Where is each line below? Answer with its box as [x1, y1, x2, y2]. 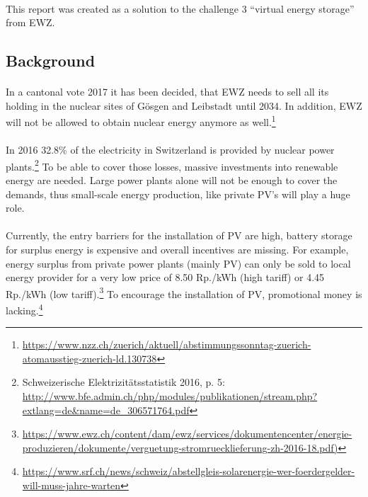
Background [6, 50, 96, 72]
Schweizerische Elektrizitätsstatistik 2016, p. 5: [22, 375, 225, 389]
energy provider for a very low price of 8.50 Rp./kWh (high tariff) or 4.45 [6, 270, 325, 285]
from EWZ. [6, 15, 55, 30]
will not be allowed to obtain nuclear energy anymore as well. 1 [6, 113, 276, 129]
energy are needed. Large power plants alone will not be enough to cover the [6, 173, 338, 188]
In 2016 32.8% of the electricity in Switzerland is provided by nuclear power [6, 142, 335, 157]
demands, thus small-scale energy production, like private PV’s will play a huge [6, 186, 350, 201]
